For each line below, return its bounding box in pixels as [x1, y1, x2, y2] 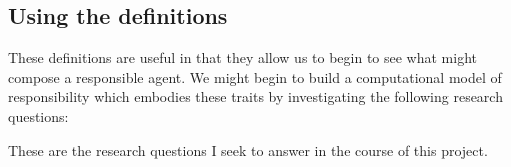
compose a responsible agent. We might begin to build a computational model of [8, 66, 502, 87]
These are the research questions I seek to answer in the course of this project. [8, 139, 488, 160]
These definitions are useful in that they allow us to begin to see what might [8, 47, 478, 68]
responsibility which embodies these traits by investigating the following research [8, 86, 503, 107]
